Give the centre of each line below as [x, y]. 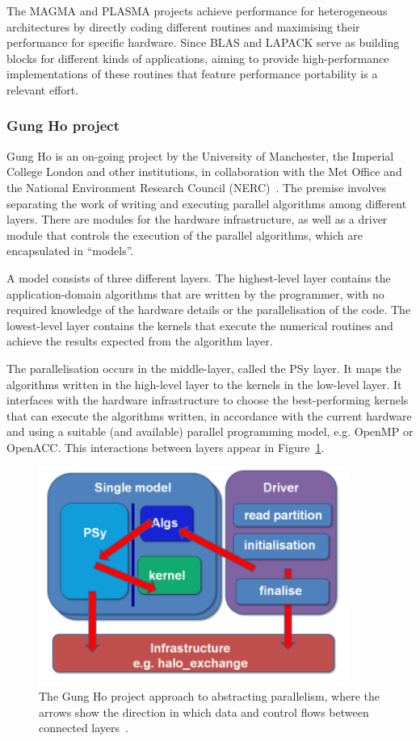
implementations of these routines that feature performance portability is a [192, 74]
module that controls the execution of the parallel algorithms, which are [185, 234]
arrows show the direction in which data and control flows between [204, 712]
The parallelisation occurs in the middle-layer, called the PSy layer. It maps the [204, 368]
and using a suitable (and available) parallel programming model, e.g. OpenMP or [210, 431]
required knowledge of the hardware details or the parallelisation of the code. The [209, 310]
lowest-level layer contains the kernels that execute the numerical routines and [200, 325]
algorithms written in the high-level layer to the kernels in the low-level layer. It [204, 384]
